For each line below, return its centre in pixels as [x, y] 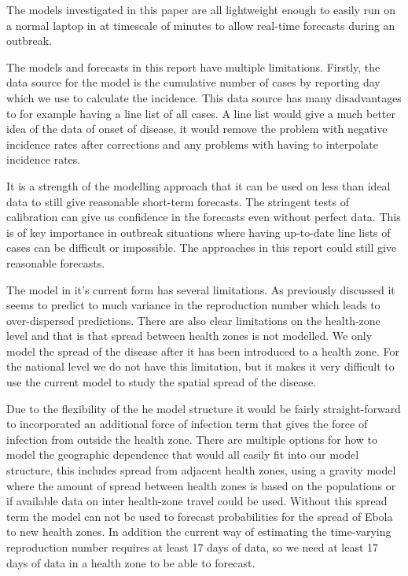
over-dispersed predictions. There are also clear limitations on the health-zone [193, 320]
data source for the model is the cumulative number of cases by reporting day [193, 82]
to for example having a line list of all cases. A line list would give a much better [201, 113]
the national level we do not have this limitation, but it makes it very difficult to [200, 366]
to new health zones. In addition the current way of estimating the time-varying [199, 532]
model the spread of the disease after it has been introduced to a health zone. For [203, 351]
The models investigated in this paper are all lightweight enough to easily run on [201, 9]
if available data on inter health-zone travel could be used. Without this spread [197, 501]
